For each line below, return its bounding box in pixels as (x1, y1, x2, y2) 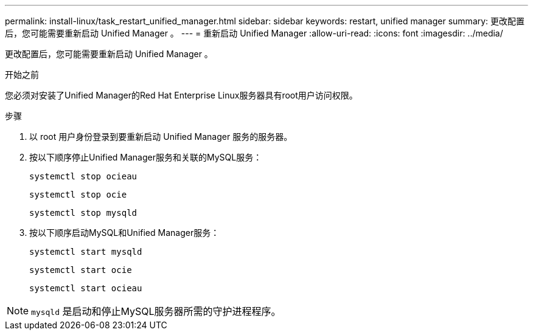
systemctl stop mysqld (29, 208, 138, 218)
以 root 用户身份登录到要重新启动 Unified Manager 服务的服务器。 (29, 131, 293, 142)
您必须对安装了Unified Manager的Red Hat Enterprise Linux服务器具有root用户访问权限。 (5, 90, 358, 100)
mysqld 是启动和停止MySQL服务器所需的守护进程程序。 (31, 305, 281, 317)
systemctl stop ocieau (29, 171, 138, 181)
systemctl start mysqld (29, 247, 142, 257)
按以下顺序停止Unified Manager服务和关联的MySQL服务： (29, 152, 262, 162)
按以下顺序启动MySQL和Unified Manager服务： (29, 227, 220, 238)
